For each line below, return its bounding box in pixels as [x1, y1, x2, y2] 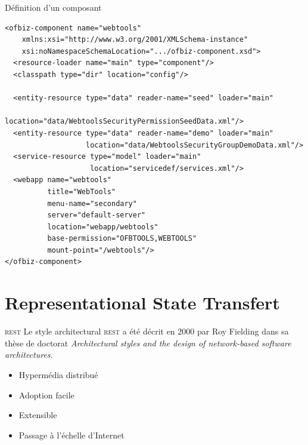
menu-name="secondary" [47, 199, 137, 208]
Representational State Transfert [5, 290, 280, 315]
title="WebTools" [47, 187, 116, 196]
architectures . [5, 348, 53, 361]
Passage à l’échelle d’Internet [18, 428, 125, 441]
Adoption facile [18, 388, 74, 401]
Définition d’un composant [5, 1, 102, 13]
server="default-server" [47, 211, 146, 220]
